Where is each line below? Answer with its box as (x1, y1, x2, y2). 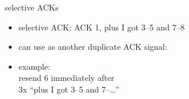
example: (18, 60, 50, 72)
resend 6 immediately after (18, 71, 115, 84)
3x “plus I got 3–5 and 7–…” (18, 83, 119, 95)
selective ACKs (5, 1, 59, 13)
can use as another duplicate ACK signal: (18, 40, 167, 53)
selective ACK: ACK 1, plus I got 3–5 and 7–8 (18, 21, 185, 33)
